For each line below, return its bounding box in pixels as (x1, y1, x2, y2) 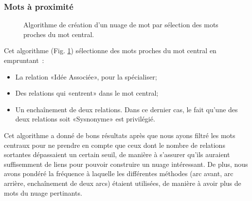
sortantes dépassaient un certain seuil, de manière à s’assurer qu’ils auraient (4, 149, 230, 160)
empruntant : (4, 55, 44, 65)
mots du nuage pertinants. (4, 187, 82, 198)
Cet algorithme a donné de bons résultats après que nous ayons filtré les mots (4, 130, 235, 140)
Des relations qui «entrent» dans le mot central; (15, 88, 159, 98)
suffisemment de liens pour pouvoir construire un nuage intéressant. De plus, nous (4, 159, 248, 169)
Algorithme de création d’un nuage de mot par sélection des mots (23, 20, 218, 30)
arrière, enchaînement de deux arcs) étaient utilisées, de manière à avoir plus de (4, 178, 241, 188)
